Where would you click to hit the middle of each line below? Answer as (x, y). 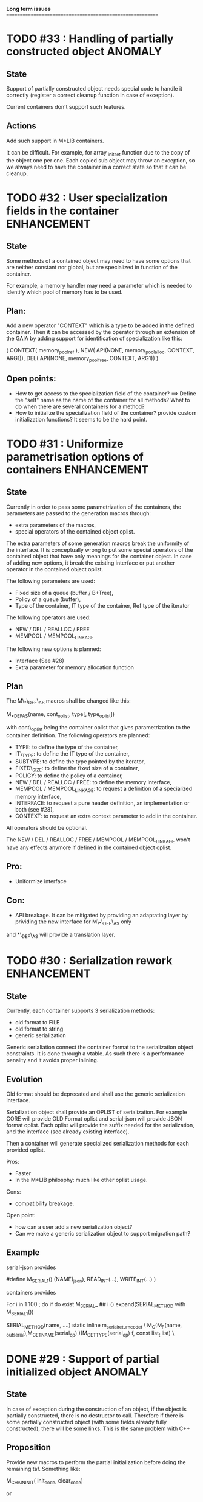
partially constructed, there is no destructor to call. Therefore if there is (95, 1415)
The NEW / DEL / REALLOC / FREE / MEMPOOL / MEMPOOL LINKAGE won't (98, 840)
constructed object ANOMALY (84, 52)
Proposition (29, 1448)
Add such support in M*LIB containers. (55, 141)
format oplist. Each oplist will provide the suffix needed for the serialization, (101, 1125)
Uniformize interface (41, 881)
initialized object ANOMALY (78, 1372)
